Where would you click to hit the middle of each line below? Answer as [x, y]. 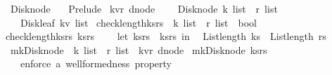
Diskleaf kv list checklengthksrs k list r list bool [138, 22]
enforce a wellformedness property [96, 63]
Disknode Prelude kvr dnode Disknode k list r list [144, 8]
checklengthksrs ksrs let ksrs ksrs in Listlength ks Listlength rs [166, 36]
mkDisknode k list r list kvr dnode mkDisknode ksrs [139, 49]
